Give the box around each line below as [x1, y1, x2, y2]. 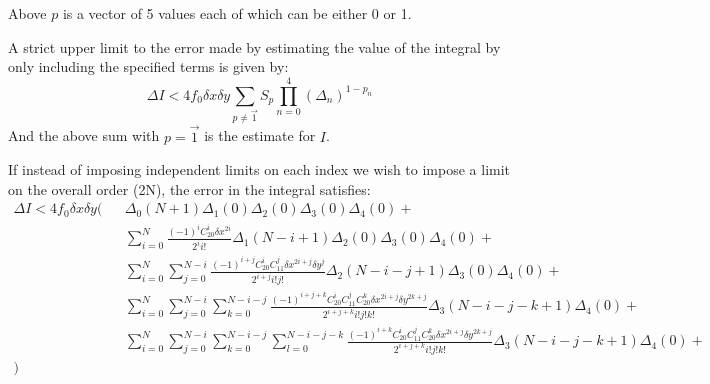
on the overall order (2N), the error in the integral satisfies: [8, 178, 371, 199]
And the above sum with [8, 125, 160, 146]
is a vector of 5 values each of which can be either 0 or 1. [62, 3, 412, 23]
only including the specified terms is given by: [8, 56, 289, 77]
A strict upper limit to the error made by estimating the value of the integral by [8, 36, 501, 57]
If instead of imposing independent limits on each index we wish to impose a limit [8, 159, 511, 180]
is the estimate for [204, 125, 316, 146]
